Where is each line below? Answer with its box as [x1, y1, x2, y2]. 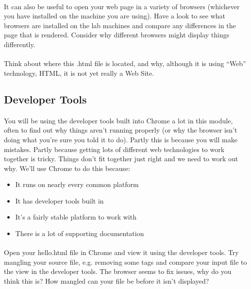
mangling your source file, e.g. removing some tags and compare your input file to [4, 256, 247, 267]
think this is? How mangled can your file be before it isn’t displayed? [4, 276, 209, 286]
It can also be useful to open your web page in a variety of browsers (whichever [4, 1, 240, 11]
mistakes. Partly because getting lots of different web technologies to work [4, 144, 225, 154]
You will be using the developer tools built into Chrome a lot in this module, [4, 115, 233, 125]
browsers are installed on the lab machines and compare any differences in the [4, 20, 236, 30]
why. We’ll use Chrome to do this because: [4, 163, 131, 173]
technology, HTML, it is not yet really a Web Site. [4, 68, 154, 78]
